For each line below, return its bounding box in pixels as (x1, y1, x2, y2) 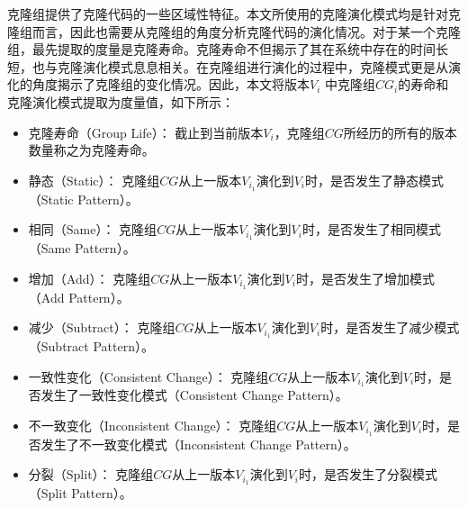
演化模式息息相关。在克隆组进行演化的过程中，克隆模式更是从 (82, 57, 448, 76)
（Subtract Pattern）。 (28, 336, 154, 355)
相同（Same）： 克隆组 (28, 220, 157, 239)
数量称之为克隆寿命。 (28, 141, 155, 159)
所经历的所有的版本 (343, 122, 457, 141)
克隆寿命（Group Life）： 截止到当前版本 (28, 122, 264, 141)
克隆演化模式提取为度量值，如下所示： (7, 92, 234, 111)
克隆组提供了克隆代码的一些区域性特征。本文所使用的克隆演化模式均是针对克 (7, 5, 461, 23)
